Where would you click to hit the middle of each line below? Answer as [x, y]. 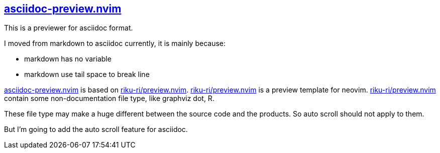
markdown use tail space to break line [87, 74]
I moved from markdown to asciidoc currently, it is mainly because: [115, 43]
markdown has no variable [68, 59]
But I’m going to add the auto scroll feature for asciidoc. [96, 129]
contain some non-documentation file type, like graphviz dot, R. [109, 98]
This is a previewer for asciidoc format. [69, 28]
